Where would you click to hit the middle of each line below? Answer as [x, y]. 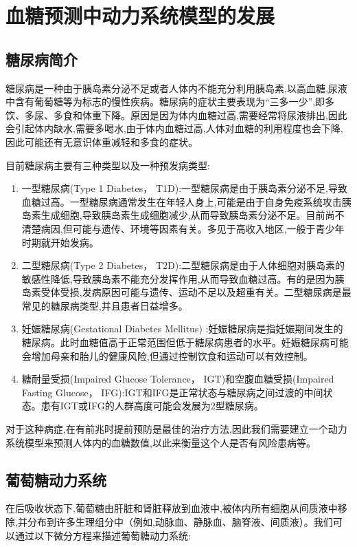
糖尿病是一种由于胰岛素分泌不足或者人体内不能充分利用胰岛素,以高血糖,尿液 [176, 88]
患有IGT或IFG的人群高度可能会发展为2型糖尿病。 [152, 406]
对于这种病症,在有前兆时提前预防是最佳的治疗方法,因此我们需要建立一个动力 [176, 429]
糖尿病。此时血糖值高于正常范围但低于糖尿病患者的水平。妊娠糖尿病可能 [185, 342]
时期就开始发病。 [60, 242]
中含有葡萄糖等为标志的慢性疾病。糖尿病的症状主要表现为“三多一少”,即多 [170, 101]
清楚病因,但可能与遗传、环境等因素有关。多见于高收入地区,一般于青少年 [183, 228]
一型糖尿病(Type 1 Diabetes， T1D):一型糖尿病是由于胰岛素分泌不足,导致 [184, 188]
